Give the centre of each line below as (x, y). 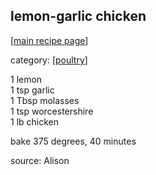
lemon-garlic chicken (78, 16)
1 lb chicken (34, 121)
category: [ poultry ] (49, 60)
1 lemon (26, 79)
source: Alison (40, 160)
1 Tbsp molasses (45, 100)
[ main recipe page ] (49, 40)
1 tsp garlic (32, 90)
